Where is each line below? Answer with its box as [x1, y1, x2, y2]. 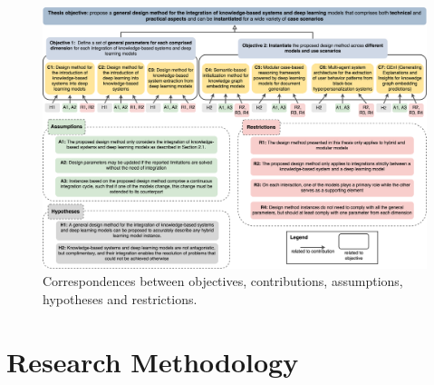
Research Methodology [6, 342, 299, 380]
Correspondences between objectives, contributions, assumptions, [43, 271, 403, 291]
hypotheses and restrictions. [43, 289, 198, 308]
